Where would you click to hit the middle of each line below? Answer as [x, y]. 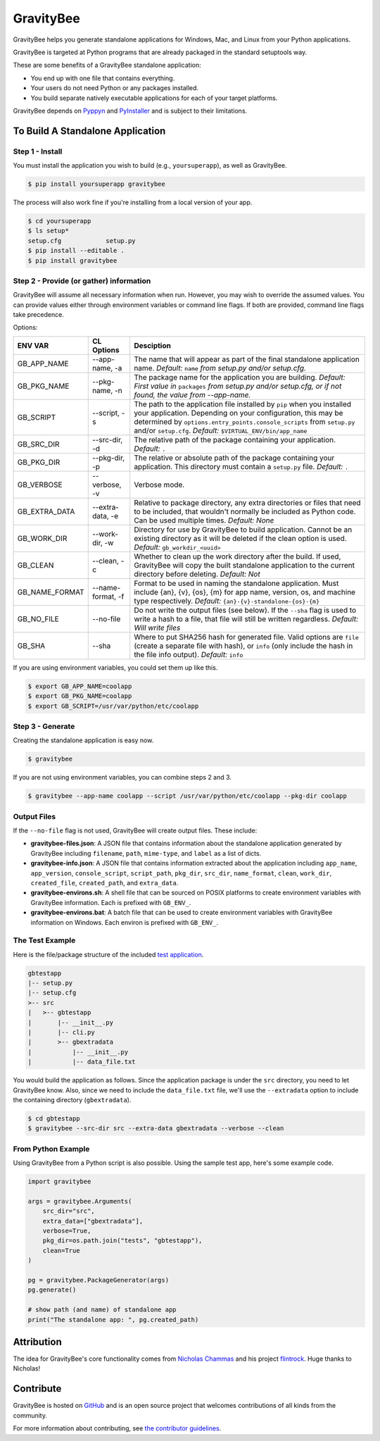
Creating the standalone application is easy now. [83, 740]
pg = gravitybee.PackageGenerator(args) [98, 1280]
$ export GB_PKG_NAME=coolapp [80, 696]
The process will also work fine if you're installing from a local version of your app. [133, 202]
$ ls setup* [49, 231]
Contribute [37, 1389]
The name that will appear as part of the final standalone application [247, 359]
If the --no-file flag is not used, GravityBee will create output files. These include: [135, 830]
